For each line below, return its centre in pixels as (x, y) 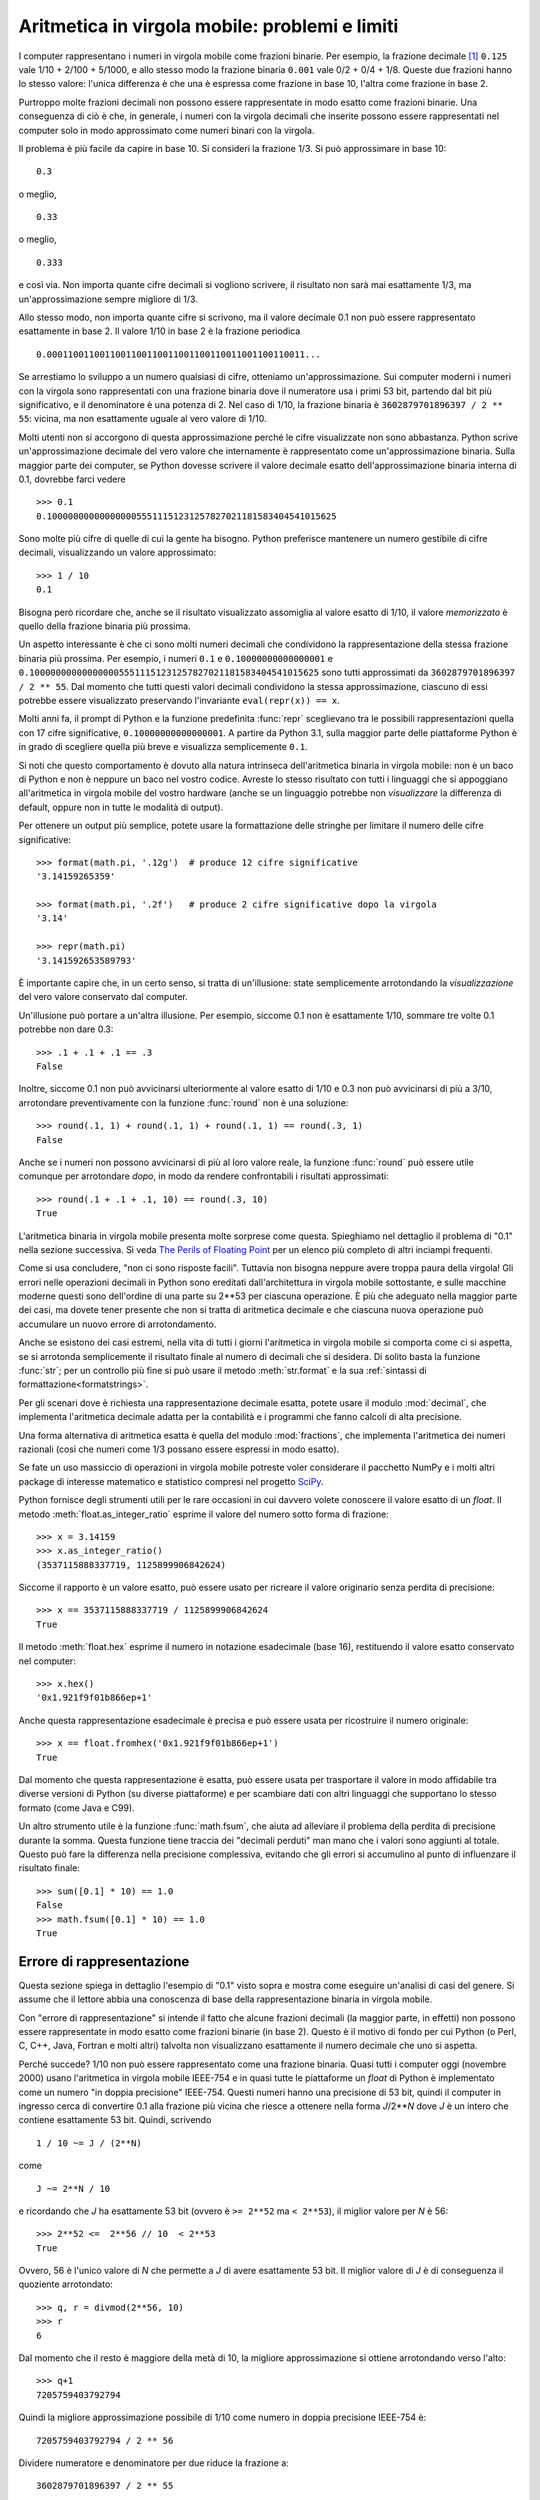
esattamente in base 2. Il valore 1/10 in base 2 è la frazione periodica (159, 331)
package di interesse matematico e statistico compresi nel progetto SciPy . (171, 1481)
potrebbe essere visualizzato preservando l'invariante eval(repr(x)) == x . (179, 700)
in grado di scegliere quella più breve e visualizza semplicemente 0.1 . (163, 747)
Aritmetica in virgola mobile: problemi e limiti (208, 26)
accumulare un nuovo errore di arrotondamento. (117, 1324)
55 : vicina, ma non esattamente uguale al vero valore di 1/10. (142, 419)
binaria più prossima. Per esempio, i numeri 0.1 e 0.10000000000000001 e (176, 658)
